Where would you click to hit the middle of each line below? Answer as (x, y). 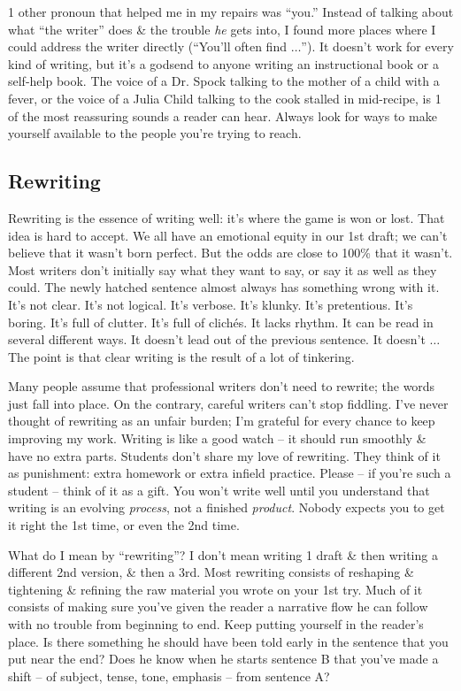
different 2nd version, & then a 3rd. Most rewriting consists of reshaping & (211, 572)
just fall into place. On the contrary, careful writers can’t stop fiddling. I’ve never (228, 403)
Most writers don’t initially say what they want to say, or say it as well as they (223, 269)
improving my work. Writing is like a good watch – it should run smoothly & (217, 438)
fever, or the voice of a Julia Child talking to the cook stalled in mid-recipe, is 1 (225, 98)
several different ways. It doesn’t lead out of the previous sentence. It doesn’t (217, 339)
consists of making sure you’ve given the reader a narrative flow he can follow (218, 607)
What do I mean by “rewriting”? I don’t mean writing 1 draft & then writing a (223, 554)
